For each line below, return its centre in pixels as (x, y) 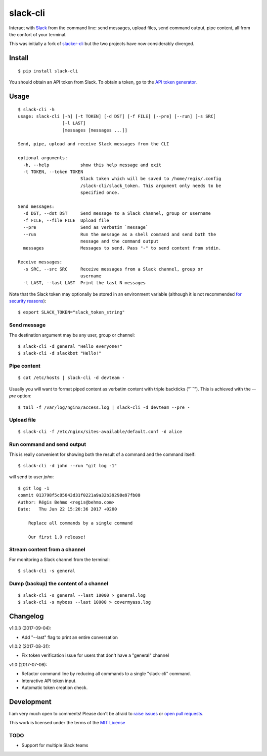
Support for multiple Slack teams (55, 745)
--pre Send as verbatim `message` (86, 227)
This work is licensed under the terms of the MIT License (67, 723)
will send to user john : (32, 477)
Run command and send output (48, 444)
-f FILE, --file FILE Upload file (66, 220)
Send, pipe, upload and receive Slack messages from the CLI (93, 144)
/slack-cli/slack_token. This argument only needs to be (151, 186)
